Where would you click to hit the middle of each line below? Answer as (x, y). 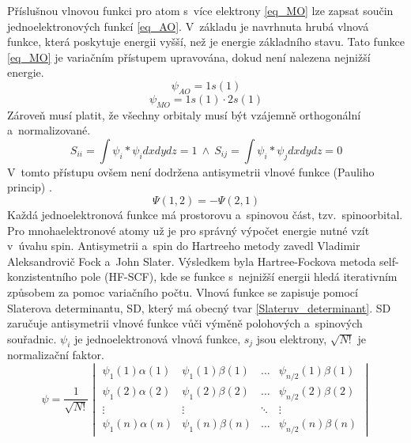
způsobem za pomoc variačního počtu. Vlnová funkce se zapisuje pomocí (183, 292)
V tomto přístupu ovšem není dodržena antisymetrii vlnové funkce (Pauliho (191, 171)
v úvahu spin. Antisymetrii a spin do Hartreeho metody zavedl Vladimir (184, 246)
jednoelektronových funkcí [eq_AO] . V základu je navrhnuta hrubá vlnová (188, 26)
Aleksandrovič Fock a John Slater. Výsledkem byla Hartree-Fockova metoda (192, 261)
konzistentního (42, 276)
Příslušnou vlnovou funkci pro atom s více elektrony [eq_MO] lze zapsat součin (200, 10)
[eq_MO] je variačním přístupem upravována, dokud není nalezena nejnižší (189, 57)
